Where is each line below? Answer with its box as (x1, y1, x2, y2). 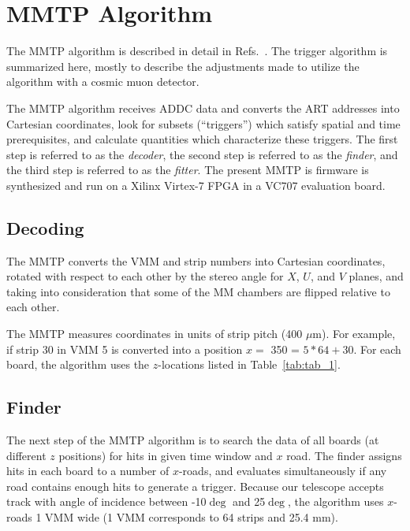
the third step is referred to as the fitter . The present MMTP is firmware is (6, 162, 369, 178)
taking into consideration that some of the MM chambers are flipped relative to (6, 283, 390, 299)
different (6, 447, 47, 463)
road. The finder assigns (286, 447, 402, 463)
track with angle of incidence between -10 (6, 493, 207, 510)
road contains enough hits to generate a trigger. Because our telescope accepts (6, 477, 384, 494)
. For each (353, 340, 401, 357)
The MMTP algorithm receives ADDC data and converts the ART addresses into (6, 99, 400, 116)
